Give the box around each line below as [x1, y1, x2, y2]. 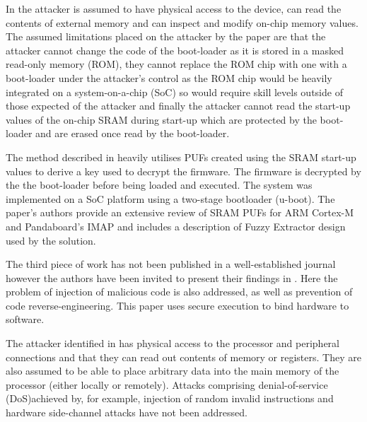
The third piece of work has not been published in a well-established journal [6, 257, 336, 271]
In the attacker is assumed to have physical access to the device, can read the [6, 1, 342, 16]
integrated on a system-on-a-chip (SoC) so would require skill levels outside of [6, 84, 343, 99]
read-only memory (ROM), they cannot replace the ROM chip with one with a [6, 57, 347, 71]
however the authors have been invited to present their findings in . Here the [6, 270, 338, 285]
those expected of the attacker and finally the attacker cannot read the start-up [6, 98, 351, 113]
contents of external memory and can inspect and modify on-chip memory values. [6, 15, 359, 30]
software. [6, 312, 45, 327]
